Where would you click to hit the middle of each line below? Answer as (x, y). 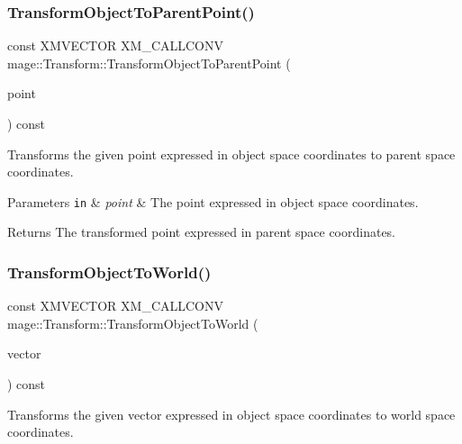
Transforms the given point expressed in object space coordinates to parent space (231, 154)
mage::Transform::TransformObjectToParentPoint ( (149, 63)
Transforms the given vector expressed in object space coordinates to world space (231, 414)
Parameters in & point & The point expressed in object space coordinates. (213, 201)
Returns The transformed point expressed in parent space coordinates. (202, 232)
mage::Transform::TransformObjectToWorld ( (133, 323)
